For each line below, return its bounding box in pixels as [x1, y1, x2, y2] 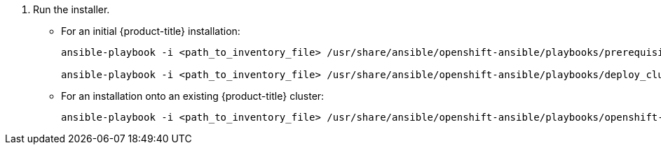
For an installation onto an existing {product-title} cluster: [61, 90, 325, 102]
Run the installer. [33, 3, 110, 15]
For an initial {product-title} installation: [61, 25, 240, 37]
